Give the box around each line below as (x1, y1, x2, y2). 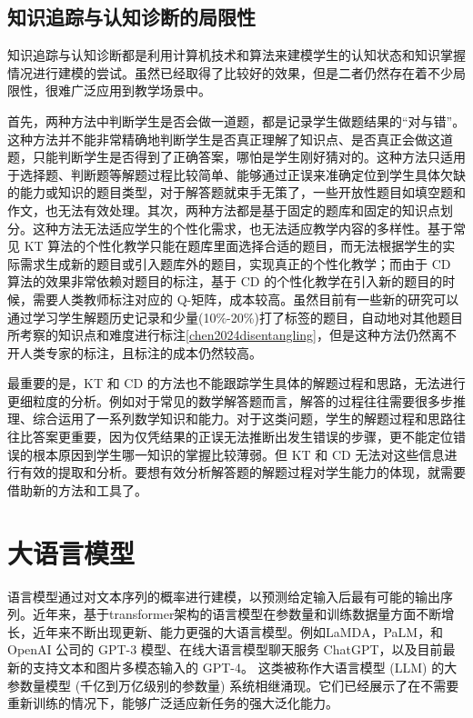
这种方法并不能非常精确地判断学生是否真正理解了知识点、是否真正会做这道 (7, 129, 453, 148)
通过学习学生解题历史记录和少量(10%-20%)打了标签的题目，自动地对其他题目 (7, 307, 463, 326)
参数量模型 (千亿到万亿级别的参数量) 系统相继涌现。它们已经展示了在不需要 (7, 675, 459, 694)
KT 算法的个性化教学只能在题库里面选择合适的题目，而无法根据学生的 (24, 236, 443, 255)
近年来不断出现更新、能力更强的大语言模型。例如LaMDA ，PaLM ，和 (32, 622, 444, 641)
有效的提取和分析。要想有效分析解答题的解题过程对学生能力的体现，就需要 (19, 463, 466, 482)
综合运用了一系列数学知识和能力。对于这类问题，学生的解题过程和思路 (32, 409, 453, 428)
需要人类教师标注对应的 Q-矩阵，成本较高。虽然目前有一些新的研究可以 (32, 289, 459, 308)
